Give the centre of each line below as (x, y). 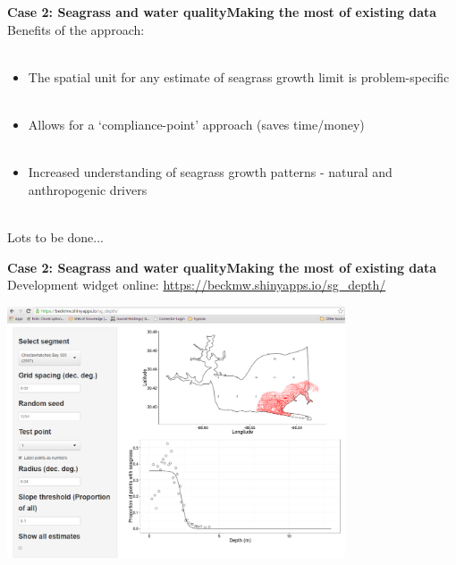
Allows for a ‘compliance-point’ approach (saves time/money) (196, 124)
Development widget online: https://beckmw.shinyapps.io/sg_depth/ (197, 285)
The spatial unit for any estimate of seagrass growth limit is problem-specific (239, 76)
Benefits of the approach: (76, 29)
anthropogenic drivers (88, 189)
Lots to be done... (55, 236)
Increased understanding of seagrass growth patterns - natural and (210, 172)
